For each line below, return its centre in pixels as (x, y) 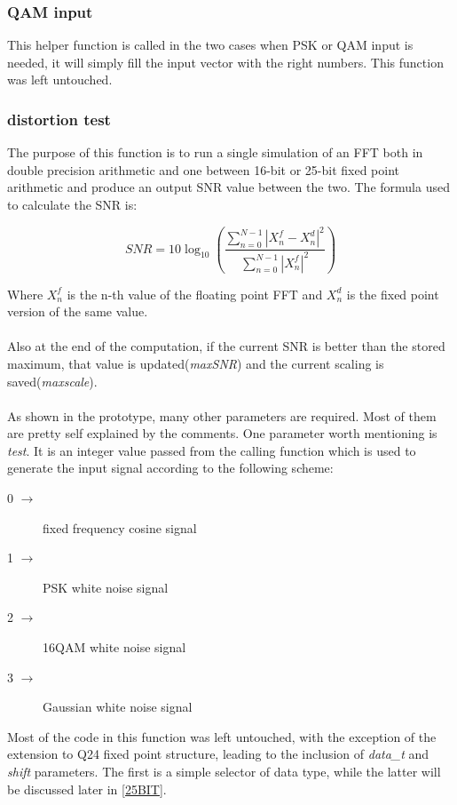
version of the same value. (78, 311)
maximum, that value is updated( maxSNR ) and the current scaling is (196, 363)
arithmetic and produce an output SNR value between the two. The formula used (228, 187)
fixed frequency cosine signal (120, 527)
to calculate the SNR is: (72, 204)
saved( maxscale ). (52, 381)
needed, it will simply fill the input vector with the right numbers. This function (225, 62)
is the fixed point (393, 294)
